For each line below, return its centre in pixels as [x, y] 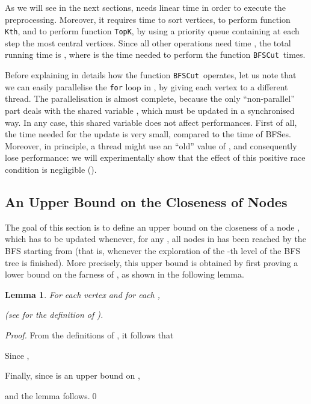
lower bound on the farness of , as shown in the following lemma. [125, 274]
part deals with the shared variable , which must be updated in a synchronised [150, 110]
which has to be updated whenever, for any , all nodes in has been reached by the [155, 239]
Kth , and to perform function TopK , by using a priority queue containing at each [152, 31]
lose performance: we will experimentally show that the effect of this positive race [155, 157]
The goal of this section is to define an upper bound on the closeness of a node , [152, 227]
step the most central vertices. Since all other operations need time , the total [148, 42]
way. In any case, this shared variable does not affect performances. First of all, [151, 122]
